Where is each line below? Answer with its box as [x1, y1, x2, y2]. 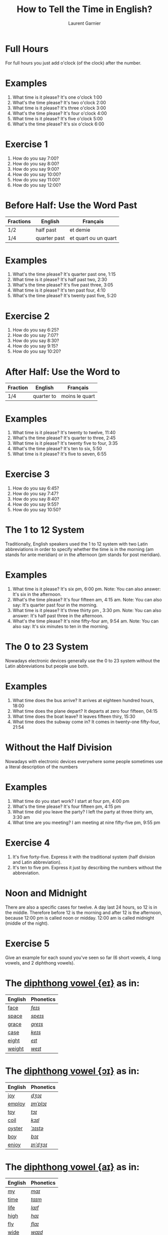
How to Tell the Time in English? [17, 4, 152, 15]
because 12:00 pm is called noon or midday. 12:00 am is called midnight [5, 915, 154, 921]
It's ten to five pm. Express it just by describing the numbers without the [12, 864, 162, 870]
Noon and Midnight [5, 887, 87, 899]
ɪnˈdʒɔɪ [31, 1141, 48, 1148]
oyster [8, 1125, 23, 1132]
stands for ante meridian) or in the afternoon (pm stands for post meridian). [5, 552, 161, 558]
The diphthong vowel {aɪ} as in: [5, 1161, 140, 1173]
